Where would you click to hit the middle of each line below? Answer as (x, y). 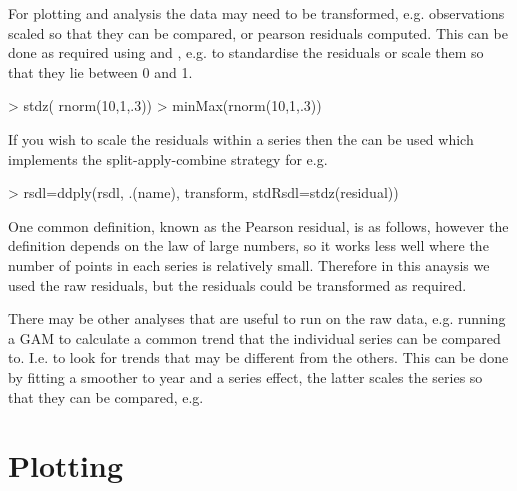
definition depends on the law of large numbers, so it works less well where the (248, 245)
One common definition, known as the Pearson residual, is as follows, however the (258, 225)
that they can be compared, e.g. (106, 396)
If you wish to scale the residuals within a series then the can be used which (241, 138)
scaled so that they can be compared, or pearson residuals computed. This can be (258, 32)
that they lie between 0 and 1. (100, 71)
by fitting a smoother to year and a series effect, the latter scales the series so (245, 376)
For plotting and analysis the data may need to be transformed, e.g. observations (256, 13)
